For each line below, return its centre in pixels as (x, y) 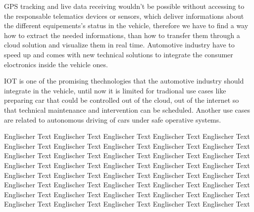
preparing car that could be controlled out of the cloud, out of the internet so (122, 100)
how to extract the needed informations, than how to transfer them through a (122, 35)
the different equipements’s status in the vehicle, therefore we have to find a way (126, 25)
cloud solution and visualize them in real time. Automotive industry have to (119, 45)
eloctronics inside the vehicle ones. (56, 64)
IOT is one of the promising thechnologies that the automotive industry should (124, 81)
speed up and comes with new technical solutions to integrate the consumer (119, 54)
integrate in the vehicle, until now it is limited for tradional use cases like (115, 90)
